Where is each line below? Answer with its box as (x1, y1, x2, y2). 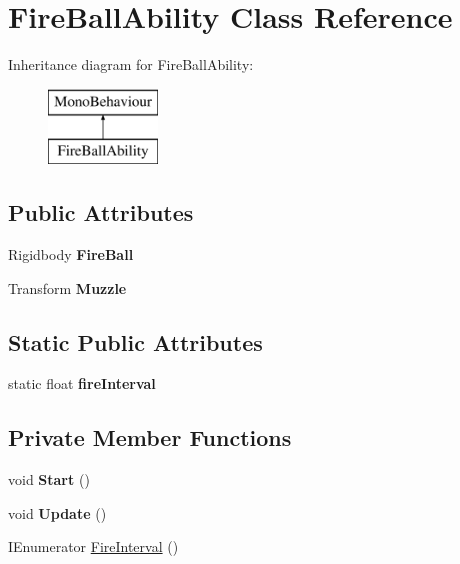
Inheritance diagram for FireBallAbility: (8, 54, 254, 75)
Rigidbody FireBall (8, 244, 134, 265)
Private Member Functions (8, 422, 292, 453)
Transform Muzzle (8, 277, 127, 298)
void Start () (8, 469, 90, 490)
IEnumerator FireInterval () (8, 536, 179, 557)
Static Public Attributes (8, 326, 263, 357)
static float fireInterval (8, 373, 156, 394)
